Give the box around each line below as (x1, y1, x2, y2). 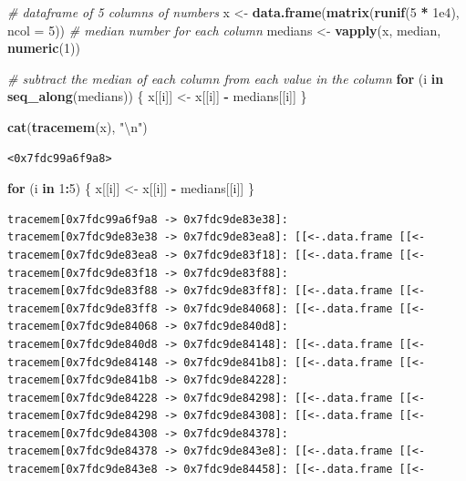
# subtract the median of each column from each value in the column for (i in (7, 68, 444, 87)
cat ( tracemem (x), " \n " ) (7, 117, 148, 136)
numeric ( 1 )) (7, 38, 80, 57)
